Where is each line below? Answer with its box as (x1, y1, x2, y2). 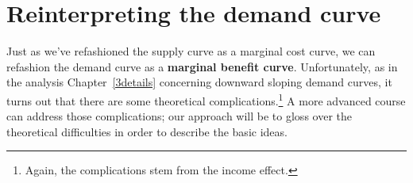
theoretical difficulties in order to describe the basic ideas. (6, 123, 288, 139)
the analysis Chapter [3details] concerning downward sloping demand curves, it (6, 74, 392, 90)
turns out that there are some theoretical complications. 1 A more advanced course (6, 90, 406, 109)
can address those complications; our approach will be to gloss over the (6, 108, 352, 124)
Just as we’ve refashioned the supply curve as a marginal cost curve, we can (6, 43, 376, 59)
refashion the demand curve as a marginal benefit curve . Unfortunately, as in (6, 58, 398, 74)
